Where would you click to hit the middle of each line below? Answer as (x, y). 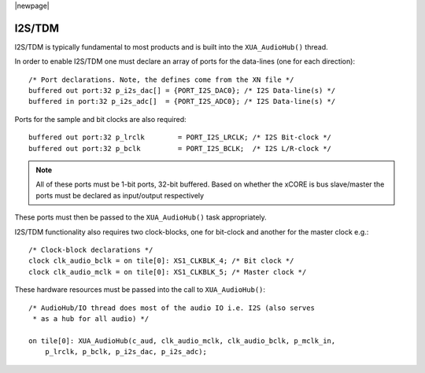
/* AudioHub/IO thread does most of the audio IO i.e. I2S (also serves (172, 308)
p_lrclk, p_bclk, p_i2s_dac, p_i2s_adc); (126, 352)
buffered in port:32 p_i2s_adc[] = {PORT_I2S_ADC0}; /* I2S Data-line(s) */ (182, 102)
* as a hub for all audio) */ (91, 318)
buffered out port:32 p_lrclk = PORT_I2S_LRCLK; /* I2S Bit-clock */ (180, 137)
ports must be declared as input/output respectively (120, 195)
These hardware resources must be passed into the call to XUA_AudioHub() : (140, 290)
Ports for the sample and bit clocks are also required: (100, 119)
